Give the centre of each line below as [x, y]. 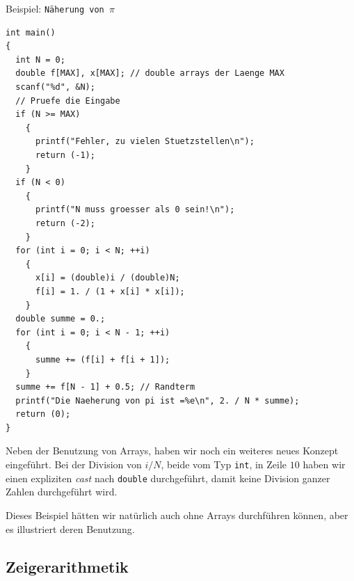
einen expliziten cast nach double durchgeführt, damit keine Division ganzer [168, 478]
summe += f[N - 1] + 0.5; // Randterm [105, 387]
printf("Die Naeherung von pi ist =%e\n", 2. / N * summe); [158, 400]
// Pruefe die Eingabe [68, 101]
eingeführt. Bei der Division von [74, 464]
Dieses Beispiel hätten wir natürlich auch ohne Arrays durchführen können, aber [177, 515]
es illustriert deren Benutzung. [70, 528]
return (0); [43, 414]
